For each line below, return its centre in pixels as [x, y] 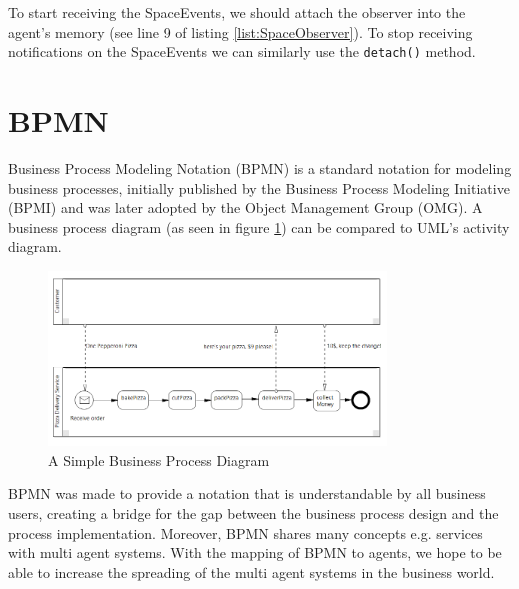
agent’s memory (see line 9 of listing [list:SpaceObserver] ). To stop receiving [240, 31]
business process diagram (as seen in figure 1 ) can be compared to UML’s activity [259, 226]
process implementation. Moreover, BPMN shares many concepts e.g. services [245, 532]
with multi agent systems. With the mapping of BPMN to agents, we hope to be [255, 552]
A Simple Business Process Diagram [159, 459]
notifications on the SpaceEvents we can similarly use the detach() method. [242, 51]
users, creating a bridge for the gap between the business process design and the [253, 512]
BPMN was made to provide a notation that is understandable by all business [247, 493]
